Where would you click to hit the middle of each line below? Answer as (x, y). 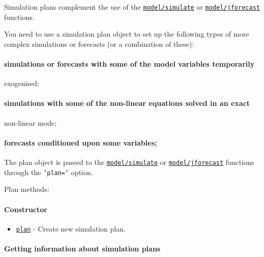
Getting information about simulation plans (82, 248)
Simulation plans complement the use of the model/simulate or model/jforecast (132, 7)
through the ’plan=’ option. (49, 172)
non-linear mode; (31, 122)
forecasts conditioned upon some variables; (81, 142)
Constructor (26, 209)
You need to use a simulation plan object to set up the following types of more (127, 34)
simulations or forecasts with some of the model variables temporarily (129, 64)
